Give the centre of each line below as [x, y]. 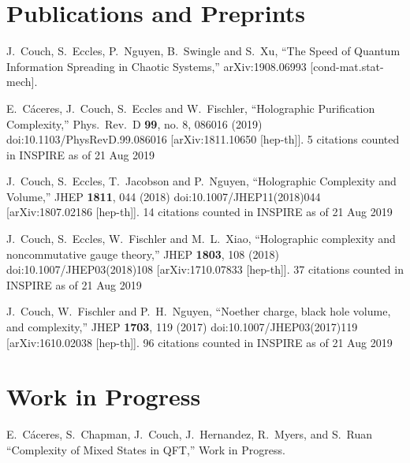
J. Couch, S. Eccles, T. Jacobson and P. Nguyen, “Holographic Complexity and [201, 181]
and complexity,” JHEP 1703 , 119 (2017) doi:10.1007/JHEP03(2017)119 [182, 327]
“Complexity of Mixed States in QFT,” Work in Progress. [146, 449]
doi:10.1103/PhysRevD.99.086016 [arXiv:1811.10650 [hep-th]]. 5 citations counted [203, 139]
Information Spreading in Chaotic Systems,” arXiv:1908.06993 [157, 66]
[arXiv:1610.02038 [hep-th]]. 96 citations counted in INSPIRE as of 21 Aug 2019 [199, 342]
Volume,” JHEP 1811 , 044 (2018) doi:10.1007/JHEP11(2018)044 [164, 196]
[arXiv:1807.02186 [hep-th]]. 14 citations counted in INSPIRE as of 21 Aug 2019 [199, 212]
